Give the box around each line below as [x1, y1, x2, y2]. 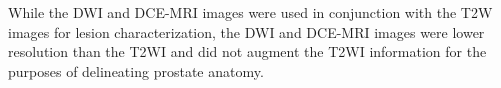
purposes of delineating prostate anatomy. [8, 60, 264, 81]
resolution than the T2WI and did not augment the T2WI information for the [8, 41, 487, 62]
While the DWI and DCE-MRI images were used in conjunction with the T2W [8, 2, 493, 22]
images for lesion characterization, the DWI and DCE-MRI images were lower [8, 21, 485, 42]
